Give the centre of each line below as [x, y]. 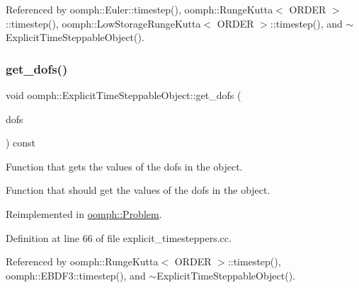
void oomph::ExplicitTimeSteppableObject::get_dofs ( [124, 95]
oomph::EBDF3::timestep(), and [76, 275]
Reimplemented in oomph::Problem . [84, 213]
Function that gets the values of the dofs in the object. [124, 166]
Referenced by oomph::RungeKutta [82, 261]
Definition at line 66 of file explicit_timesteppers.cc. [119, 237]
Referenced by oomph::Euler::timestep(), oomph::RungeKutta [139, 9]
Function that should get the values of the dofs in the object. [138, 190]
